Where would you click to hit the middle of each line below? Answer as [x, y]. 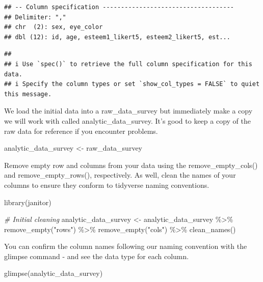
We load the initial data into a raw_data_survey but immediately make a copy [128, 111]
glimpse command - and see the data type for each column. [97, 256]
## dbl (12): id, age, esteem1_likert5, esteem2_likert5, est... [117, 37]
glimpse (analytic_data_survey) [54, 273]
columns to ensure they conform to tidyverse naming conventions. [107, 185]
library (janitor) [28, 202]
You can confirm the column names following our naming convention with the [126, 246]
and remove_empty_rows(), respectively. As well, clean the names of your [120, 175]
